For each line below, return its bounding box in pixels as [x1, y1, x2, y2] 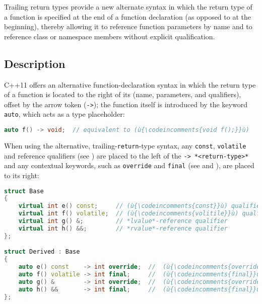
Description [4, 55, 65, 71]
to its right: [4, 170, 39, 180]
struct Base [4, 187, 44, 195]
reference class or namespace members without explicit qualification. [4, 31, 215, 41]
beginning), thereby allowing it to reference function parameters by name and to [4, 21, 252, 32]
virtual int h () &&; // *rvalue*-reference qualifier [18, 224, 228, 232]
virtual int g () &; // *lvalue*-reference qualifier [18, 217, 228, 225]
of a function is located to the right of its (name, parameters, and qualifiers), [4, 89, 241, 100]
